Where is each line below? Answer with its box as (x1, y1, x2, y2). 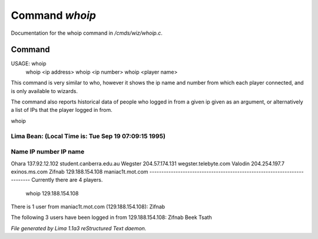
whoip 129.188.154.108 (25, 190, 79, 197)
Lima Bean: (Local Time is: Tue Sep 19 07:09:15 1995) (11, 132, 166, 140)
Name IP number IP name (11, 148, 85, 156)
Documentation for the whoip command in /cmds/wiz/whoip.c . (11, 29, 163, 36)
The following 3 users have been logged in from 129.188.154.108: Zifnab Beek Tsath (11, 214, 212, 221)
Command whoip (11, 9, 97, 22)
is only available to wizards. (11, 87, 78, 94)
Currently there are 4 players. (31, 177, 103, 184)
